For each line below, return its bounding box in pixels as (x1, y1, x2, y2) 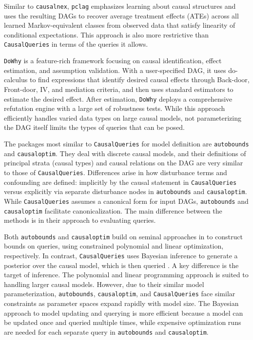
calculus (4, 74, 28, 85)
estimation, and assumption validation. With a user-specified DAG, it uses (4, 65, 226, 75)
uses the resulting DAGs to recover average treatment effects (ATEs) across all (4, 10, 239, 20)
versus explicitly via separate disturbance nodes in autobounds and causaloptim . (4, 186, 247, 197)
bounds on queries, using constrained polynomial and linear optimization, (4, 241, 224, 251)
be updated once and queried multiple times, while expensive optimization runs (4, 317, 241, 327)
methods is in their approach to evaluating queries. (4, 215, 156, 225)
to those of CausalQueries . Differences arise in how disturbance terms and (4, 167, 227, 177)
